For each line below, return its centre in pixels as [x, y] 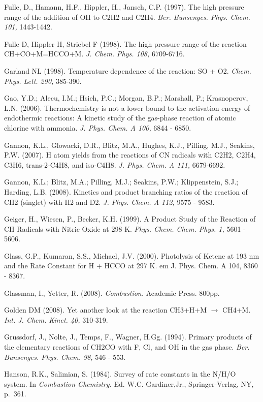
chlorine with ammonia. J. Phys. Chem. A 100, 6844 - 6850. [98, 127]
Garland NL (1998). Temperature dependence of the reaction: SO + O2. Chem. [128, 70]
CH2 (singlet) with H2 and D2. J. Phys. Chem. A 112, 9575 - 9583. [109, 202]
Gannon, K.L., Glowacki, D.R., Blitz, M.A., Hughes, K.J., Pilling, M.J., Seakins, [129, 145]
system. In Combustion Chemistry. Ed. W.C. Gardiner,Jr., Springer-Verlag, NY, [129, 383]
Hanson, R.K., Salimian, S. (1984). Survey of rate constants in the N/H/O [120, 374]
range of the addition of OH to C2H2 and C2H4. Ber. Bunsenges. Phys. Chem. [127, 17]
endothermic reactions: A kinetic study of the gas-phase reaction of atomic [120, 118]
